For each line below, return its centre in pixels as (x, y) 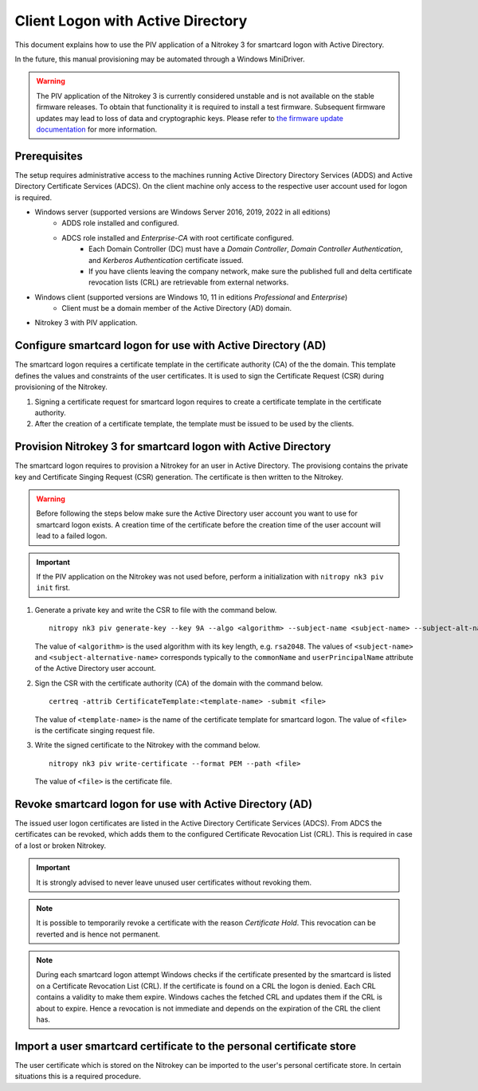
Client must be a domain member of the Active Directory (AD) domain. (177, 308)
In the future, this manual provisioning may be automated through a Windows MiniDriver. (160, 59)
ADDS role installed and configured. (120, 223)
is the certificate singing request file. (95, 730)
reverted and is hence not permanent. (98, 934)
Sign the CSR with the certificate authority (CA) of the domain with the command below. (179, 683)
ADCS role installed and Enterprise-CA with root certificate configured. (178, 237)
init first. (53, 588)
